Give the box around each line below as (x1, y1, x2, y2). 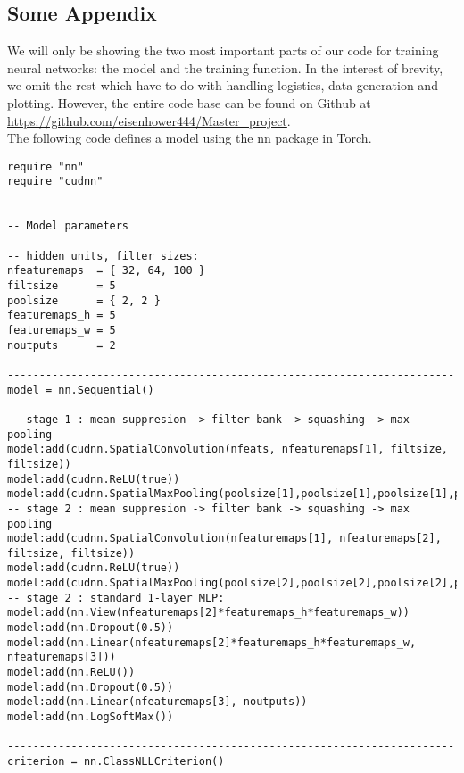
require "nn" (7, 160, 84, 173)
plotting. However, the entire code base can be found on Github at (7, 93, 371, 112)
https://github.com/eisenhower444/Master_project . (7, 111, 291, 129)
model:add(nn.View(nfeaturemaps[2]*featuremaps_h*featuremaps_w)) (7, 606, 410, 619)
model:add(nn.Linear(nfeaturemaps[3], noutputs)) (7, 695, 308, 709)
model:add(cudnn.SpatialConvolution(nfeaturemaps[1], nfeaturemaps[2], (7, 532, 442, 545)
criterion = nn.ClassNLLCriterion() (7, 755, 225, 769)
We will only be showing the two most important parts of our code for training (7, 41, 439, 60)
